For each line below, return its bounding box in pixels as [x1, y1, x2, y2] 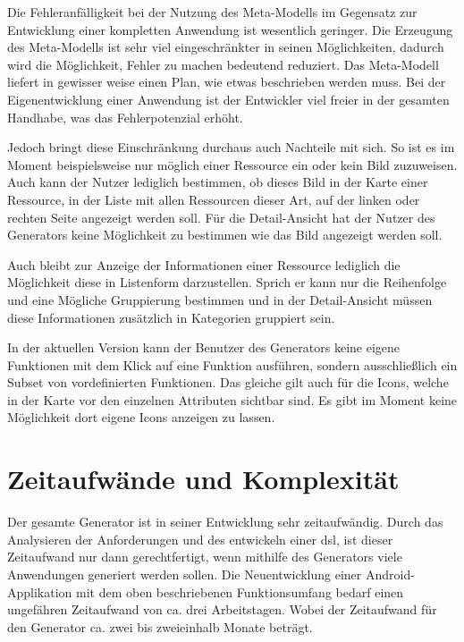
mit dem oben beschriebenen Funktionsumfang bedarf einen [76, 582, 404, 601]
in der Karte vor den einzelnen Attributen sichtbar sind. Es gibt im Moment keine [7, 390, 458, 409]
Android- [365, 564, 415, 583]
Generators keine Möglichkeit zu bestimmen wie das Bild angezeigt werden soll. [7, 225, 443, 244]
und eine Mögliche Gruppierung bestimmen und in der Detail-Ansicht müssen [7, 290, 433, 308]
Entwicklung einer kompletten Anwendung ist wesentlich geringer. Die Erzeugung [7, 20, 453, 38]
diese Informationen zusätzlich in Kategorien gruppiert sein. [7, 308, 335, 326]
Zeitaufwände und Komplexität [7, 460, 400, 497]
